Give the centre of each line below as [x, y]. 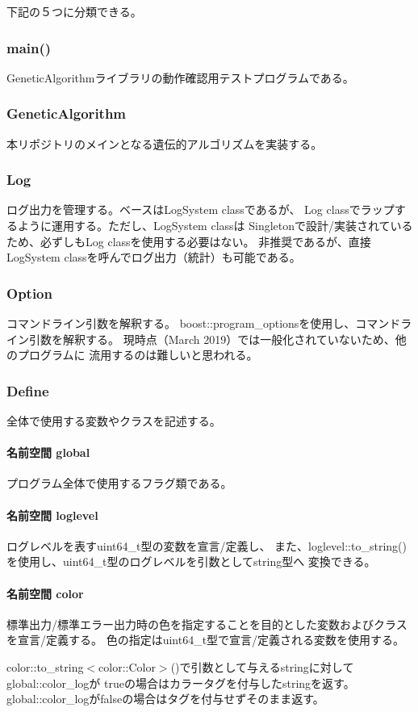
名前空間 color [45, 593]
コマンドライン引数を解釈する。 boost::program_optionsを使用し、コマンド [204, 323]
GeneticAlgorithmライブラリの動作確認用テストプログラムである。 [180, 77]
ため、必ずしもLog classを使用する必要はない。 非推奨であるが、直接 [189, 241]
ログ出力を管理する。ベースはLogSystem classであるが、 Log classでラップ [201, 209]
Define [28, 390]
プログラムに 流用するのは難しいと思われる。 [138, 355]
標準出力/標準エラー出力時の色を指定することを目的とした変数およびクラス [207, 624]
